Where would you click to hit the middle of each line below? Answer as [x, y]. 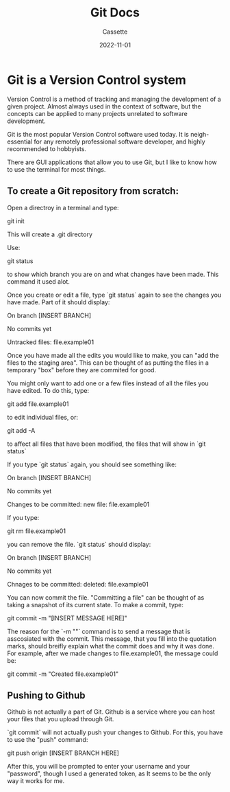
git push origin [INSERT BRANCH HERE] [63, 753]
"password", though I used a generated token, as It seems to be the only [109, 773]
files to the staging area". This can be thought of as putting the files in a [108, 363]
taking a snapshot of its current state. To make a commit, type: [95, 604]
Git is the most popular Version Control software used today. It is [98, 134]
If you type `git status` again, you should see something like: [92, 464]
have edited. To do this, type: [48, 390]
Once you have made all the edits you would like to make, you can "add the [113, 355]
